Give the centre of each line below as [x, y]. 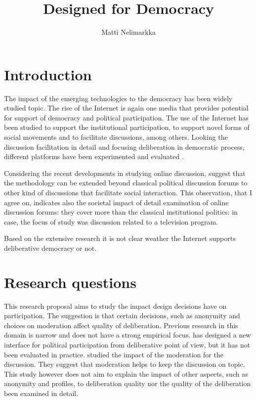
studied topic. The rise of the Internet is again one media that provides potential [126, 108]
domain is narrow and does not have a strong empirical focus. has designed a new [128, 335]
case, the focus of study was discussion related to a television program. [111, 221]
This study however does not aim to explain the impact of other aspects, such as [126, 373]
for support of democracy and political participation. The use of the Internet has [126, 117]
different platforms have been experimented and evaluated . [94, 156]
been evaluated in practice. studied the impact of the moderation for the [114, 354]
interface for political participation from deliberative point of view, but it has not [127, 345]
